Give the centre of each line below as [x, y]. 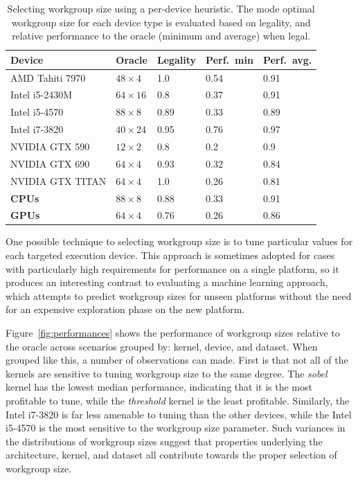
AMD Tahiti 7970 [48, 77]
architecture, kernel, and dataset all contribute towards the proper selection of [171, 455]
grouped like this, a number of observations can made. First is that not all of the [177, 360]
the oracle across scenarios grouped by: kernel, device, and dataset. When [162, 346]
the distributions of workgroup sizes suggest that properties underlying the [164, 441]
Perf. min [230, 59]
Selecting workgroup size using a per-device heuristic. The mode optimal [161, 8]
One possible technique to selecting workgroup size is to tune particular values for [179, 241]
